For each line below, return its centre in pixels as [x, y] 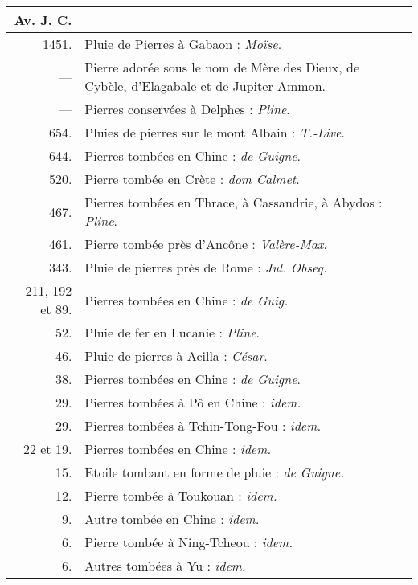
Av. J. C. [43, 20]
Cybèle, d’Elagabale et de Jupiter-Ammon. [205, 86]
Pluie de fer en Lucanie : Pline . [172, 332]
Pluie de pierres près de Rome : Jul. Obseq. [206, 267]
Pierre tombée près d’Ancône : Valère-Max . [206, 244]
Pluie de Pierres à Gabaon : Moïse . [183, 44]
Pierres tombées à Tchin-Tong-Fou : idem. [203, 425]
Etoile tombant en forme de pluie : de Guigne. [215, 472]
